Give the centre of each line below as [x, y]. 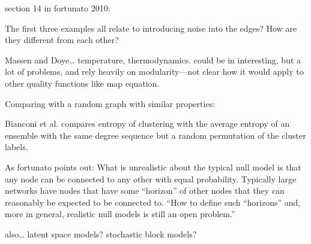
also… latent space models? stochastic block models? [101, 234]
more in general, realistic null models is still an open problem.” [120, 214]
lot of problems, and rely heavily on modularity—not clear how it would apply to [154, 71]
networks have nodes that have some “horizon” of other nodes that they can [145, 190]
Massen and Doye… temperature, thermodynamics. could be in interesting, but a [153, 60]
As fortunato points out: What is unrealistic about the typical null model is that [153, 167]
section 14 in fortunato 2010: [58, 8]
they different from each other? [62, 40]
